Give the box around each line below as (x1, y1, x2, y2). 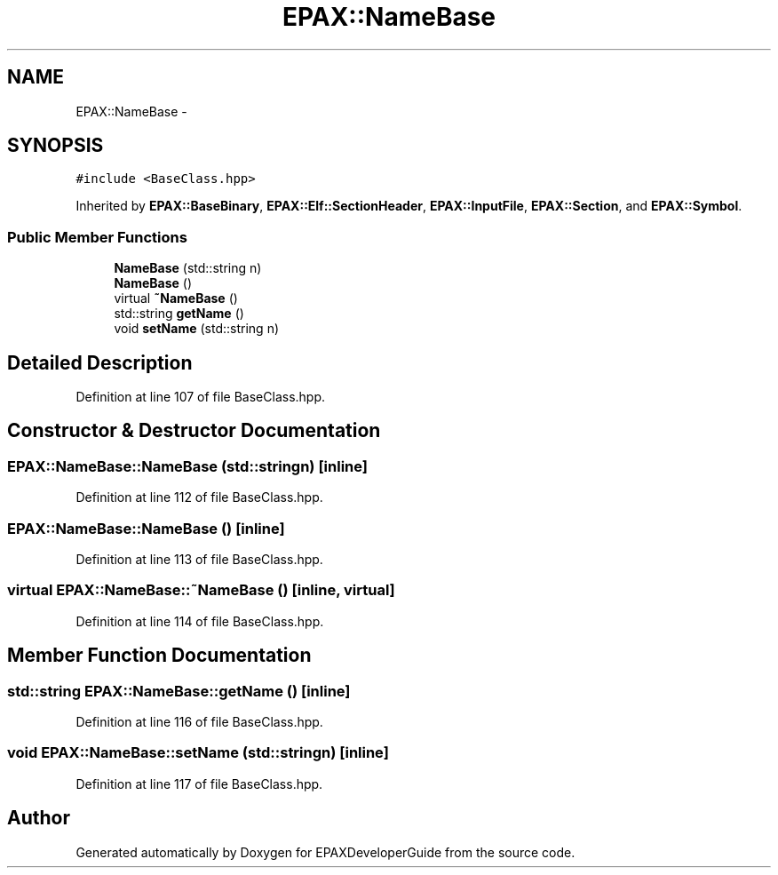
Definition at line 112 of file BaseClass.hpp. (75, 489, 323, 505)
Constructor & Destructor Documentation (7, 419, 381, 442)
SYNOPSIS (7, 134, 104, 157)
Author (7, 807, 70, 830)
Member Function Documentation (7, 644, 312, 667)
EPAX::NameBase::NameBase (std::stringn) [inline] (7, 457, 368, 475)
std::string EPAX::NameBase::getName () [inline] (7, 681, 351, 700)
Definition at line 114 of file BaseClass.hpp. (75, 613, 324, 629)
